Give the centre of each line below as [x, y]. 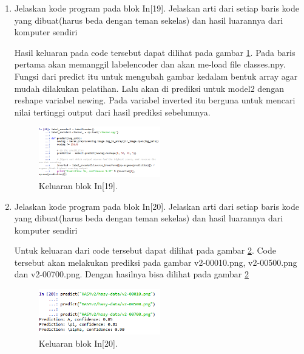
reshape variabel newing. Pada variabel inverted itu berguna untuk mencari [155, 100]
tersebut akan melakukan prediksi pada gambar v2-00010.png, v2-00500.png [156, 262]
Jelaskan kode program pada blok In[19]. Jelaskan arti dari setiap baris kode [157, 8]
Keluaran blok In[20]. [78, 343]
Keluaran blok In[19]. [78, 185]
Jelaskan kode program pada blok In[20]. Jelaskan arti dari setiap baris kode [157, 206]
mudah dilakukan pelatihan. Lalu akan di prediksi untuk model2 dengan [149, 88]
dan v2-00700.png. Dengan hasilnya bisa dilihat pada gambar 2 [132, 274]
